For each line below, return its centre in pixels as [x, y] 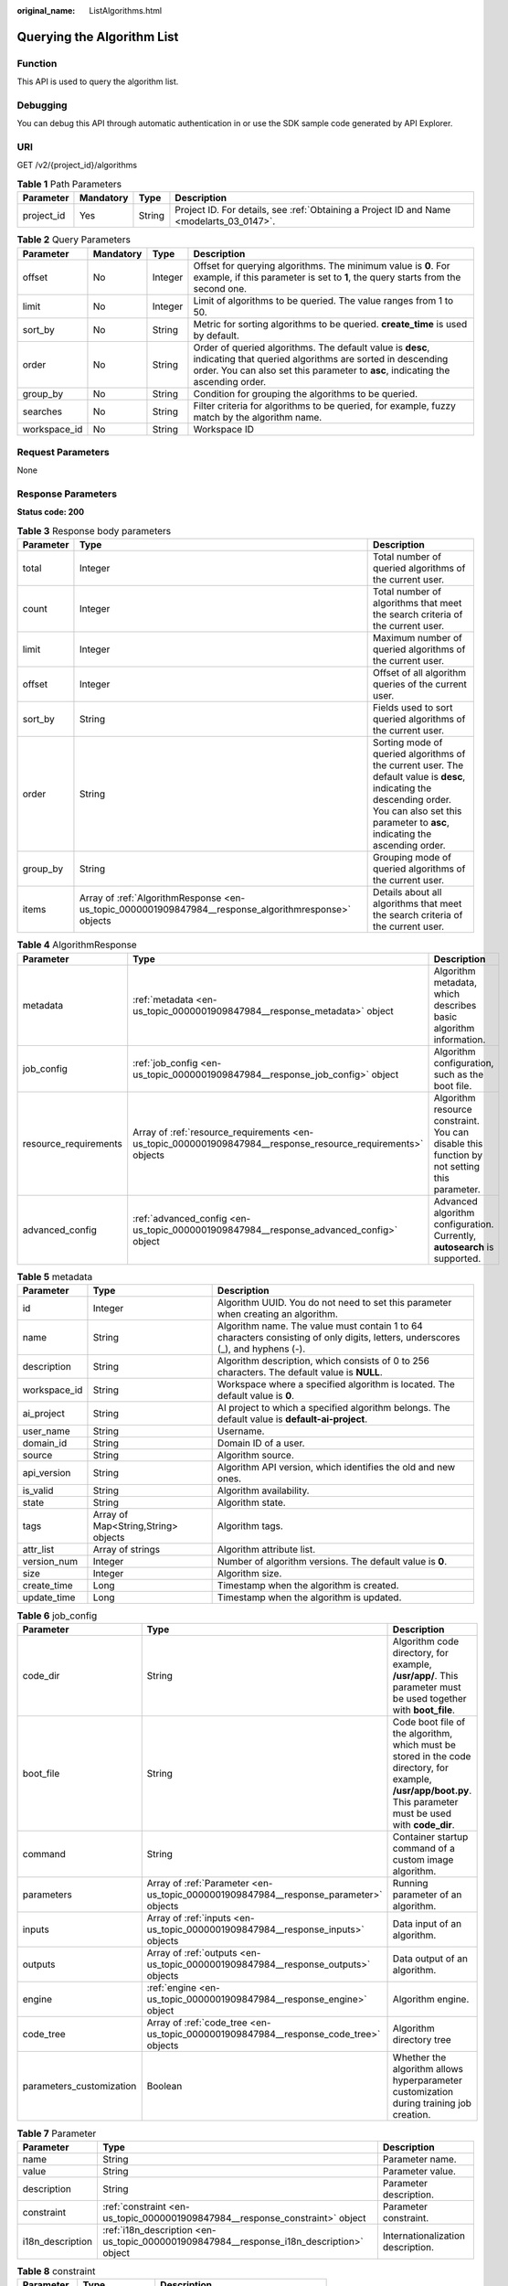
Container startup [430, 1837]
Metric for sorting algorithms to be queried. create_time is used [330, 324]
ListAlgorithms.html [126, 11]
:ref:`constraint [134, 2206]
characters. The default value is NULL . [300, 1372]
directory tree [422, 2040]
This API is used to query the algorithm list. [98, 81]
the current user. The [418, 765]
